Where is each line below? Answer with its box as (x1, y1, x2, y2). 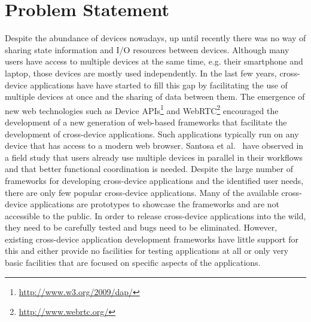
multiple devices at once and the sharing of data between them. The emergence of (5, 90, 305, 103)
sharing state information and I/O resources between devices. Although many (5, 43, 289, 56)
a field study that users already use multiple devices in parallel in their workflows (5, 151, 303, 163)
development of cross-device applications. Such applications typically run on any (5, 127, 299, 140)
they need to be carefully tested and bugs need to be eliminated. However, (5, 221, 278, 234)
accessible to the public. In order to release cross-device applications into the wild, (5, 209, 306, 222)
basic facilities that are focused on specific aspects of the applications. (5, 256, 261, 269)
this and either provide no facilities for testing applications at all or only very (5, 244, 289, 257)
